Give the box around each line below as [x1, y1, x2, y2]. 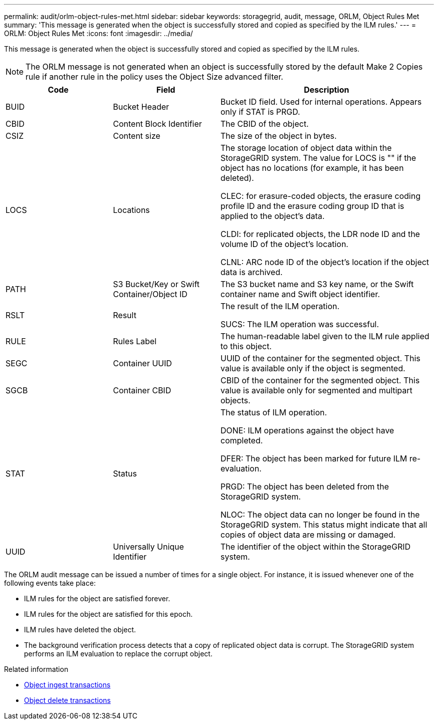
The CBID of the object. [220, 119, 309, 129]
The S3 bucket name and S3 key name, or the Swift [220, 279, 414, 289]
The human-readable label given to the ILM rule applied [220, 331, 429, 341]
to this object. [220, 341, 272, 351]
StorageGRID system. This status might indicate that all [220, 520, 427, 530]
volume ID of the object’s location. [220, 239, 348, 249]
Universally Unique [113, 542, 184, 552]
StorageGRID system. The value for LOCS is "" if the [220, 153, 416, 163]
